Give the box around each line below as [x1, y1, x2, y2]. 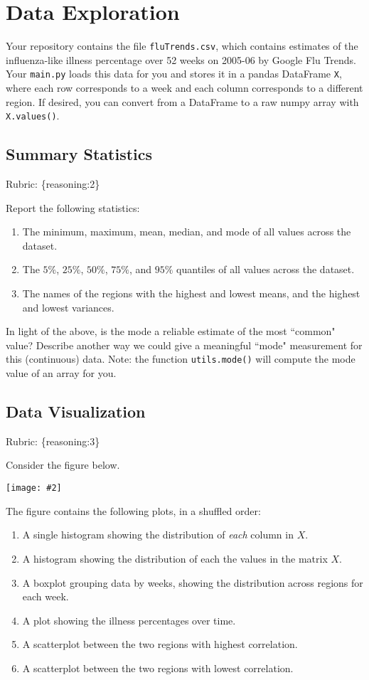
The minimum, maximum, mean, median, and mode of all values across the [22, 224, 351, 239]
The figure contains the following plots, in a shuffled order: [6, 503, 261, 518]
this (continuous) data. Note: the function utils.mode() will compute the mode [6, 351, 355, 366]
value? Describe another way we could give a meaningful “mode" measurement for [6, 337, 363, 352]
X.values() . [6, 108, 60, 123]
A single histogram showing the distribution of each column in [22, 527, 294, 542]
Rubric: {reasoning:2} [6, 176, 100, 191]
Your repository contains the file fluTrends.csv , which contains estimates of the [6, 38, 358, 53]
